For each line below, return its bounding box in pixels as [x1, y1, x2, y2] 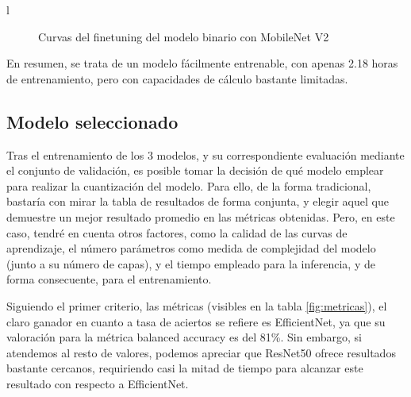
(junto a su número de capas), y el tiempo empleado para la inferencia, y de [6, 255, 375, 272]
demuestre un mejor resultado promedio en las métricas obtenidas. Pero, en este [6, 208, 395, 225]
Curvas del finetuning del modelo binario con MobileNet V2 [38, 28, 329, 44]
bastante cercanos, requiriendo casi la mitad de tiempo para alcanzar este [6, 360, 363, 376]
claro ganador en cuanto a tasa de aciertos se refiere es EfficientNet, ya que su [6, 313, 386, 330]
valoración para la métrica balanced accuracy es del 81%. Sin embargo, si [6, 329, 362, 345]
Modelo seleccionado [6, 109, 179, 133]
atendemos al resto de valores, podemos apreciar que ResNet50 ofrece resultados [6, 344, 396, 360]
